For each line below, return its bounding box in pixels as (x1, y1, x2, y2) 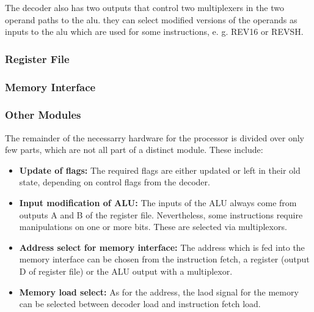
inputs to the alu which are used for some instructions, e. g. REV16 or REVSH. (5, 25, 304, 38)
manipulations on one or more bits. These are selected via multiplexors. (19, 220, 287, 233)
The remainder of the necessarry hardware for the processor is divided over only (5, 131, 304, 144)
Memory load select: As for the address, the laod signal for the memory (19, 285, 299, 298)
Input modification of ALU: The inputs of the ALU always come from (19, 196, 297, 209)
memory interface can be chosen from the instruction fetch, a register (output (19, 253, 310, 266)
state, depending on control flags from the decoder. (19, 176, 210, 188)
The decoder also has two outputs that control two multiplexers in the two (5, 1, 284, 13)
